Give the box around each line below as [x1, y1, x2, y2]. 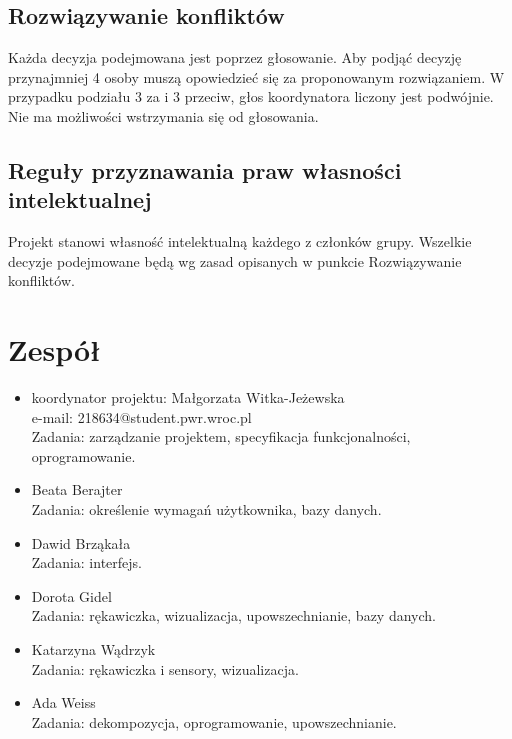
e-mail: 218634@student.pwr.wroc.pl [31, 406, 252, 427]
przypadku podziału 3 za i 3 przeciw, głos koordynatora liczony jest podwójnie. [8, 86, 494, 107]
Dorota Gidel [31, 585, 112, 606]
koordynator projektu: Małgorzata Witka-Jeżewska [31, 387, 345, 408]
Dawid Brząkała [31, 532, 131, 553]
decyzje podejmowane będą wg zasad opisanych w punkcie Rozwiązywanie [8, 250, 462, 271]
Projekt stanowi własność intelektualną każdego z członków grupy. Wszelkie [8, 231, 472, 252]
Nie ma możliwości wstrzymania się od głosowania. [8, 105, 319, 126]
